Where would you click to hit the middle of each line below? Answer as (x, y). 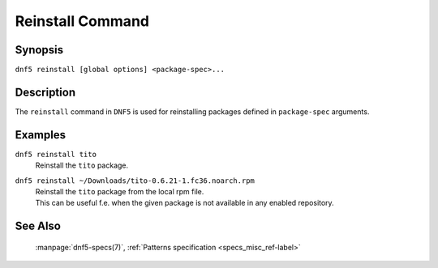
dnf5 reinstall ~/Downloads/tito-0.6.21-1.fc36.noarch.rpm (135, 181)
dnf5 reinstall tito (56, 154)
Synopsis (39, 50)
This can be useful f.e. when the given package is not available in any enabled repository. (185, 203)
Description (45, 92)
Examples (41, 135)
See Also (38, 226)
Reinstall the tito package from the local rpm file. (120, 192)
